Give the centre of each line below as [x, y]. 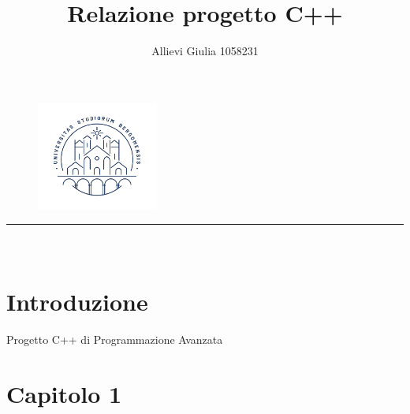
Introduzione [77, 302]
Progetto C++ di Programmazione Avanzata [115, 339]
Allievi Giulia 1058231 [205, 51]
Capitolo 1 [64, 394]
